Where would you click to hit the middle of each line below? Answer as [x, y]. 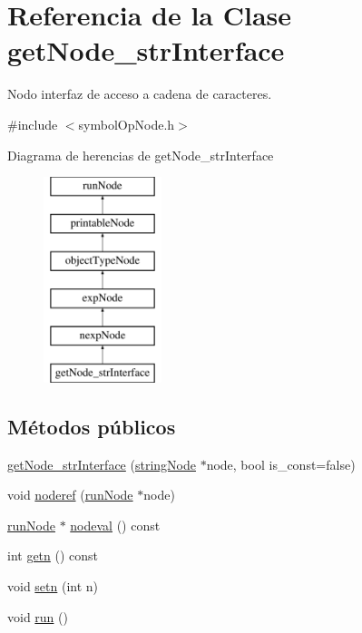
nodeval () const [115, 525]
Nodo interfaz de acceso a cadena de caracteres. [140, 94]
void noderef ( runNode [70, 495]
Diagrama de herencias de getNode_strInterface [141, 155]
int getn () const [53, 555]
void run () [38, 616]
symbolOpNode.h [127, 124]
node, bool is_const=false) [281, 464]
